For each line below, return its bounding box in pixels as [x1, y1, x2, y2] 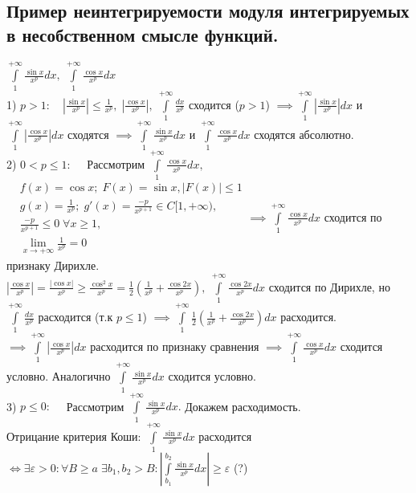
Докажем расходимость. [185, 397, 301, 414]
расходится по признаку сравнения [90, 338, 259, 355]
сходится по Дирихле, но [268, 278, 390, 295]
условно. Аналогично [6, 368, 111, 385]
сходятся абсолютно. [254, 125, 354, 142]
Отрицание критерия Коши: [6, 427, 141, 444]
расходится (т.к [38, 308, 113, 325]
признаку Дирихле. [6, 256, 100, 273]
